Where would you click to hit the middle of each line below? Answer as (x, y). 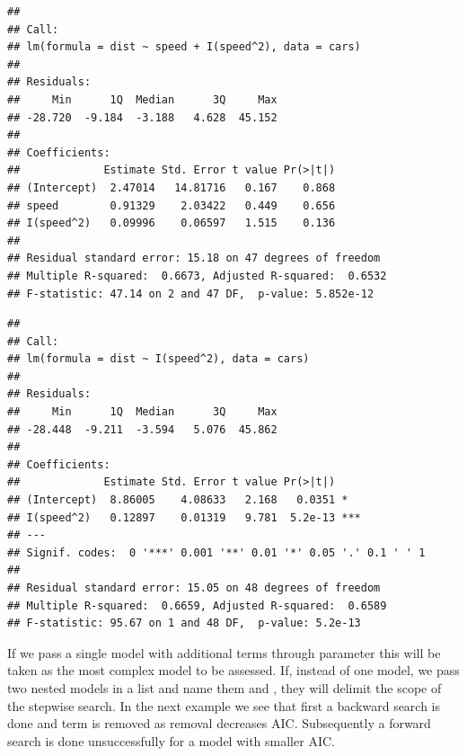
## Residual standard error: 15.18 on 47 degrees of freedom (194, 258)
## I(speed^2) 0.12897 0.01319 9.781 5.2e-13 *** (184, 517)
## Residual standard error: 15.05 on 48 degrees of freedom (194, 588)
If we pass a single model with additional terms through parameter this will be (224, 652)
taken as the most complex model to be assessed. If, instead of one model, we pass (233, 670)
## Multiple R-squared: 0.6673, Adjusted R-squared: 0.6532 (197, 276)
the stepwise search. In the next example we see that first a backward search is (224, 705)
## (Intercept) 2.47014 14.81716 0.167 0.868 (172, 187)
